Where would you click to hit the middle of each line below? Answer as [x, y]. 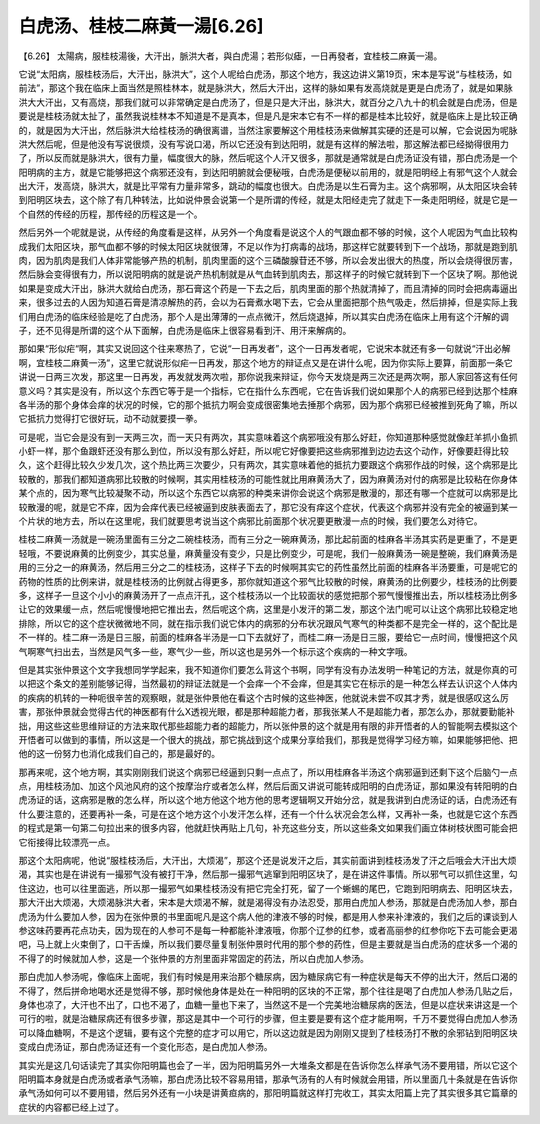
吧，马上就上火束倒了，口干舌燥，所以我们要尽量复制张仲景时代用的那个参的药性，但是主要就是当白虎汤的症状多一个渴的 [268, 944]
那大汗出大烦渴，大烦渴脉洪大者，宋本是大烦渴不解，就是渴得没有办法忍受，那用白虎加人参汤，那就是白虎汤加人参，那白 [268, 902]
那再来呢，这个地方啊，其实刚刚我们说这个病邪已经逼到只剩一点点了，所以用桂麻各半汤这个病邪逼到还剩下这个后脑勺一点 [268, 772]
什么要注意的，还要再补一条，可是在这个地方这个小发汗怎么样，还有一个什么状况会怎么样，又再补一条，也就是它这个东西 [268, 814]
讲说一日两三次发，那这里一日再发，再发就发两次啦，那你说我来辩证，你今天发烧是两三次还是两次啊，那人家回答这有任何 [268, 377]
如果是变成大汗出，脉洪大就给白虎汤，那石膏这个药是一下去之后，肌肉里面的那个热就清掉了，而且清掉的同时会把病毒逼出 [268, 288]
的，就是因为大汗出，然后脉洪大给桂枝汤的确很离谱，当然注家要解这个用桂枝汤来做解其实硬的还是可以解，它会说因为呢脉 [268, 130]
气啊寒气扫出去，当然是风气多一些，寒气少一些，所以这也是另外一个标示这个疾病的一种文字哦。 [215, 651]
